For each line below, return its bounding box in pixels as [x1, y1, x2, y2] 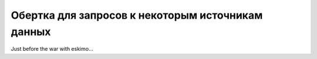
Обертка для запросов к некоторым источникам [11, 9, 263, 22]
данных [11, 25, 51, 38]
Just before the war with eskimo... [11, 46, 93, 53]
